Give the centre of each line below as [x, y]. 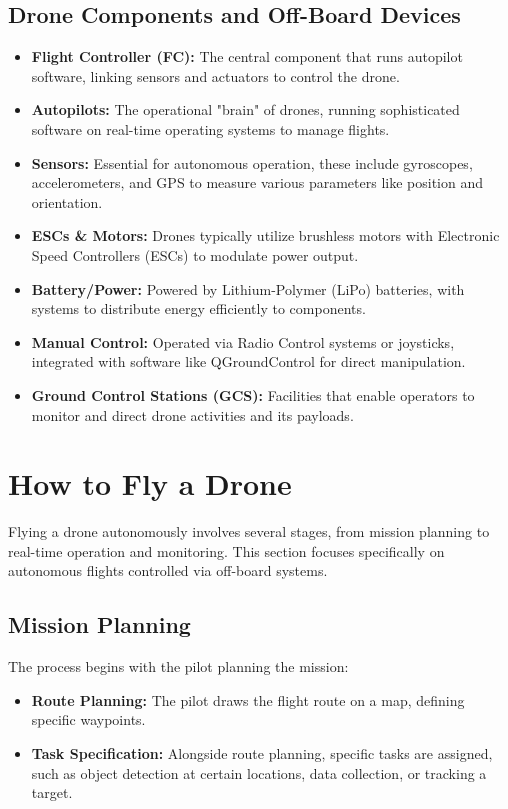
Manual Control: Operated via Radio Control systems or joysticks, [243, 341]
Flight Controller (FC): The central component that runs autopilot [247, 56]
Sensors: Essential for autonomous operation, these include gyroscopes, [252, 162]
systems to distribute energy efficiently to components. [198, 308]
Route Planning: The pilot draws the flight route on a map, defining [248, 699]
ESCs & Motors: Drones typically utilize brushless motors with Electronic [265, 235]
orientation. [67, 201]
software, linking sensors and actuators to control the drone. [215, 75]
